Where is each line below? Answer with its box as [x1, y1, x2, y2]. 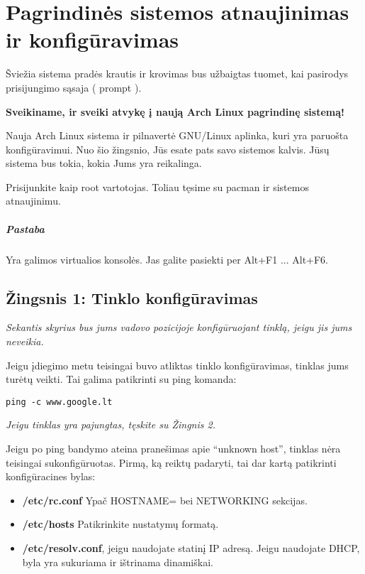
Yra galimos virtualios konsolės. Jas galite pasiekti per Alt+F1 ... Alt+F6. [6, 251, 329, 266]
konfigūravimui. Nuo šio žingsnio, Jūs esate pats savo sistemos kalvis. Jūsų [6, 141, 330, 156]
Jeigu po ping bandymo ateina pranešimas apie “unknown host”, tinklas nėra [6, 441, 341, 456]
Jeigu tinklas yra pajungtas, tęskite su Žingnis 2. [6, 417, 215, 432]
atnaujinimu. [6, 193, 61, 208]
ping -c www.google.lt [6, 396, 113, 407]
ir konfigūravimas [6, 25, 179, 54]
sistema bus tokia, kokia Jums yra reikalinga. [6, 156, 202, 170]
